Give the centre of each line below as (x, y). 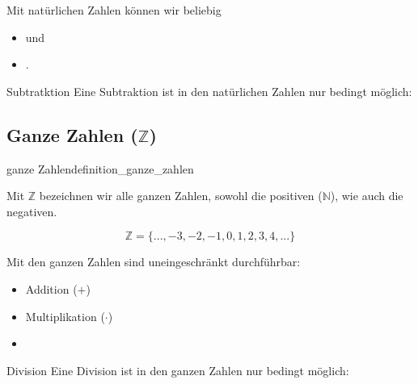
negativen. (32, 211)
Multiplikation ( (65, 316)
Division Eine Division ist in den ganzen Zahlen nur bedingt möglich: (178, 370)
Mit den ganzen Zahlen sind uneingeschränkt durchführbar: (154, 262)
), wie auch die (367, 196)
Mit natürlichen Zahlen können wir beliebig (114, 10)
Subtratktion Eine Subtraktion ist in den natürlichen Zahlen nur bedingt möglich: (209, 91)
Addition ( (51, 288)
